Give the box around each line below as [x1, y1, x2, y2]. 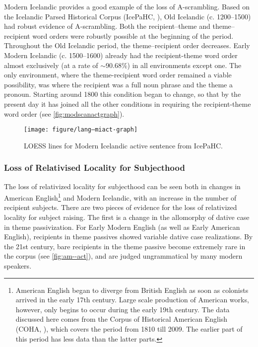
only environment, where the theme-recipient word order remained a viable [4, 69, 232, 80]
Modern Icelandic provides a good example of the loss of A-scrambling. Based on [4, 1, 250, 11]
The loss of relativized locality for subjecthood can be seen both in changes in [4, 181, 241, 191]
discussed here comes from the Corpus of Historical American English [15, 314, 228, 324]
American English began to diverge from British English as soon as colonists [15, 284, 249, 295]
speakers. [4, 261, 32, 271]
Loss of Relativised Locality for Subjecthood [4, 161, 185, 174]
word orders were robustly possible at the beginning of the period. [32, 30, 234, 41]
